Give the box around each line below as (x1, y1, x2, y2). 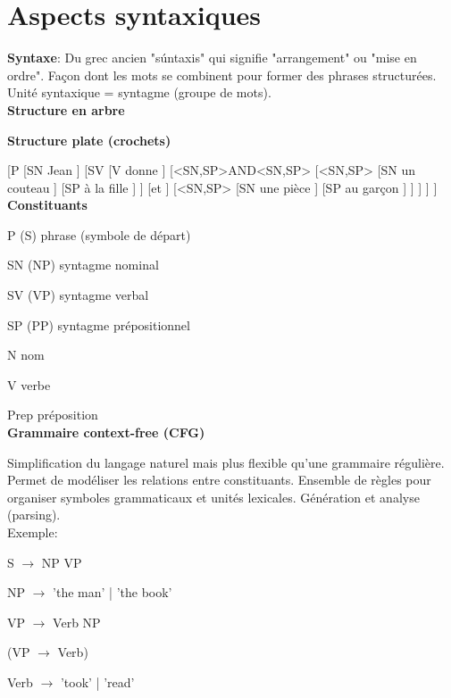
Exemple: (7, 523, 58, 541)
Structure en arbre (7, 100, 125, 119)
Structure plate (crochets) (7, 130, 171, 149)
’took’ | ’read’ (60, 672, 135, 691)
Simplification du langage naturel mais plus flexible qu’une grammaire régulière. (7, 453, 445, 471)
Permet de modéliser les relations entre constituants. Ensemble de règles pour (7, 470, 431, 489)
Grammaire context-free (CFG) (7, 423, 205, 442)
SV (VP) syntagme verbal (7, 286, 149, 304)
